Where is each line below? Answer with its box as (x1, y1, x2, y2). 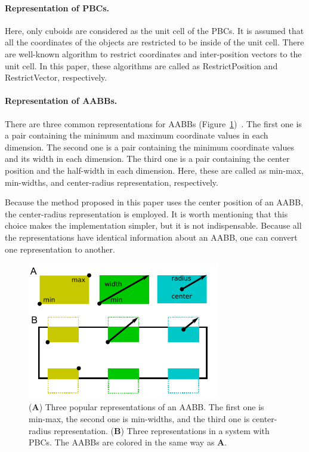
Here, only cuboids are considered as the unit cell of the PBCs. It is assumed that (5, 24, 304, 36)
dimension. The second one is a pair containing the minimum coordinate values (5, 140, 294, 153)
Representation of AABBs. (5, 94, 118, 107)
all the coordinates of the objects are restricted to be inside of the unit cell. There (5, 36, 304, 48)
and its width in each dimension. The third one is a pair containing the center (5, 152, 290, 165)
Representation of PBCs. (5, 1, 110, 14)
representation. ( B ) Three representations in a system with (54, 424, 270, 436)
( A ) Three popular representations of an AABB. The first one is (29, 401, 264, 413)
